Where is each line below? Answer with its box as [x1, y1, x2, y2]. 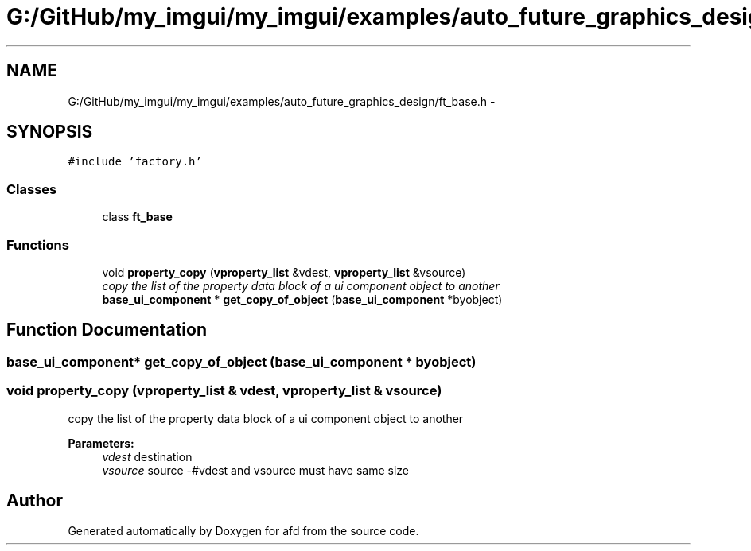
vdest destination [102, 449, 193, 464]
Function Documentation [6, 320, 207, 340]
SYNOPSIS [6, 122, 93, 142]
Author [6, 490, 63, 510]
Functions [6, 236, 69, 253]
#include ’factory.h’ [68, 155, 202, 169]
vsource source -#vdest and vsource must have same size [102, 463, 409, 477]
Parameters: [68, 436, 134, 450]
